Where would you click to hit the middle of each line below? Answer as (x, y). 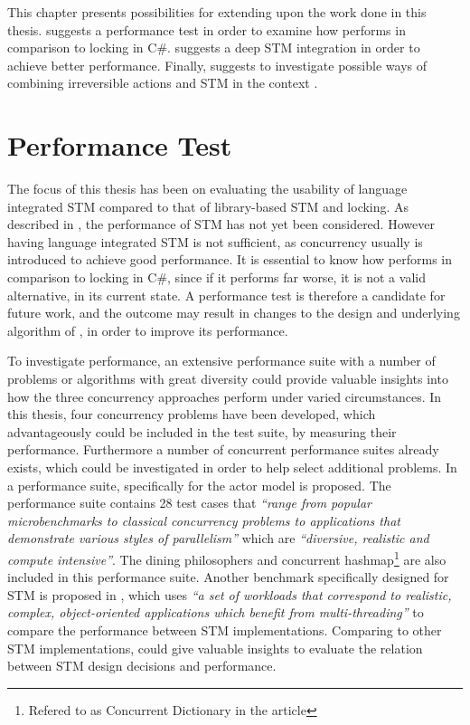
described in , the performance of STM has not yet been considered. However (221, 224)
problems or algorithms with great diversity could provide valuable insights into (228, 379)
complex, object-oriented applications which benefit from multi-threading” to (216, 612)
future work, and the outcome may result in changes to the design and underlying (234, 313)
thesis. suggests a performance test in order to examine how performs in (207, 29)
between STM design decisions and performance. (142, 666)
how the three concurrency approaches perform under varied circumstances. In (225, 396)
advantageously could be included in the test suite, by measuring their (202, 431)
